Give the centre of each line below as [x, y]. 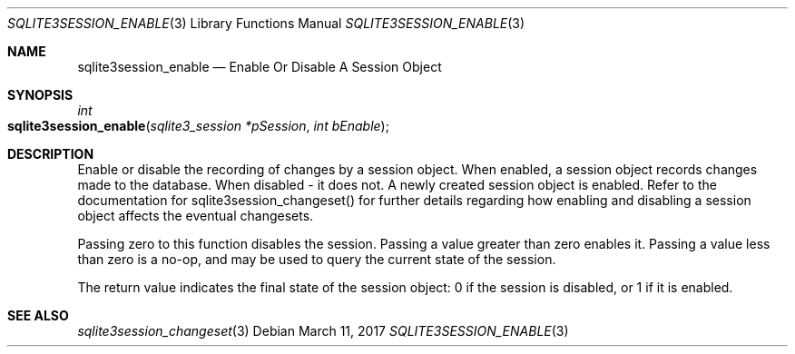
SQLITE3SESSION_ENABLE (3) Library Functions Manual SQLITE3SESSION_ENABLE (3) [266, 23]
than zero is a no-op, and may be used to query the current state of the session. [317, 259]
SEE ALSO [38, 315]
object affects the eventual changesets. [196, 216]
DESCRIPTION [51, 154]
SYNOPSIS [40, 95]
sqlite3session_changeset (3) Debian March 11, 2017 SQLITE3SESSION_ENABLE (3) [323, 331]
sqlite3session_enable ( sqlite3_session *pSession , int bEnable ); [198, 126]
